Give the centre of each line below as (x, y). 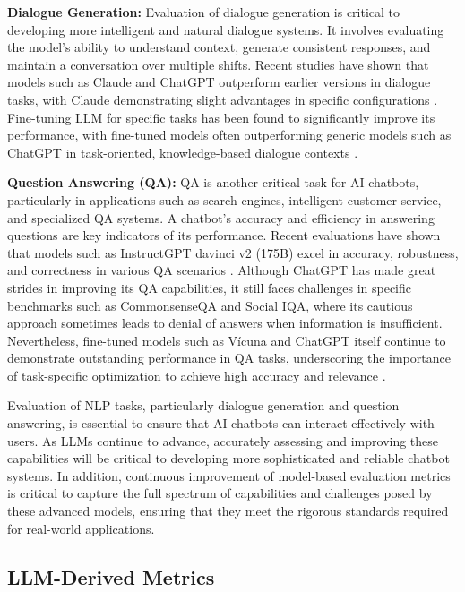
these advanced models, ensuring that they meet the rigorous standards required (228, 511)
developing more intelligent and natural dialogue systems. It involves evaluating (226, 29)
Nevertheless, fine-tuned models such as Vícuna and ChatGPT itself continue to (227, 340)
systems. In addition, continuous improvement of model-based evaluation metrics (229, 475)
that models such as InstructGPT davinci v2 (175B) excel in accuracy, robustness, (233, 252)
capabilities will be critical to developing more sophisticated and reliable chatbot (228, 458)
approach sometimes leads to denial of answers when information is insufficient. (225, 323)
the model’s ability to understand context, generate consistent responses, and (219, 47)
